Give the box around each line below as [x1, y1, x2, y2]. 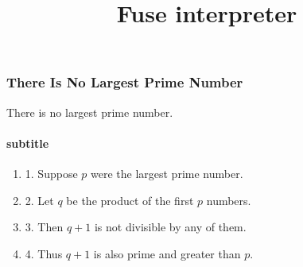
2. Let [25, 192, 54, 208]
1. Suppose [25, 165, 78, 182]
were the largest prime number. [90, 165, 243, 182]
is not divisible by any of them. [94, 219, 247, 235]
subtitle [6, 134, 49, 151]
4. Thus [25, 245, 63, 261]
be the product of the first [66, 192, 194, 208]
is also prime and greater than [93, 245, 241, 261]
